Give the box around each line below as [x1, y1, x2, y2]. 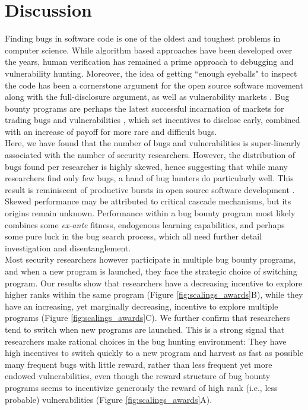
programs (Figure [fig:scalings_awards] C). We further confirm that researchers [5, 311, 290, 324]
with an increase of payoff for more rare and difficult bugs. [5, 125, 217, 137]
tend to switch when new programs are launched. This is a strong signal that [5, 323, 285, 335]
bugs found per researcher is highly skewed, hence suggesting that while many [5, 160, 288, 172]
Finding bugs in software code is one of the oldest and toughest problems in [5, 32, 281, 45]
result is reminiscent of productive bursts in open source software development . [5, 183, 295, 195]
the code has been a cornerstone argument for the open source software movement [5, 78, 303, 91]
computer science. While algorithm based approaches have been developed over [5, 43, 293, 56]
